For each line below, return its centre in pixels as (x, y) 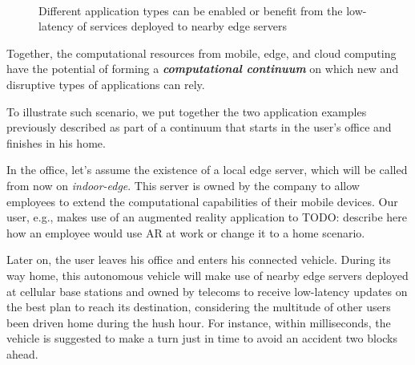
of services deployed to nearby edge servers (182, 26)
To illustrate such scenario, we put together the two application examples (187, 111)
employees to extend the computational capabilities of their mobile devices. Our (202, 201)
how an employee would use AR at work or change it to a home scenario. (186, 232)
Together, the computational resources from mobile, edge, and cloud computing (201, 53)
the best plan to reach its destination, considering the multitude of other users (199, 307)
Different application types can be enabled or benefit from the (191, 10)
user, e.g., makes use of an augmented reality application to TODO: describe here (207, 217)
